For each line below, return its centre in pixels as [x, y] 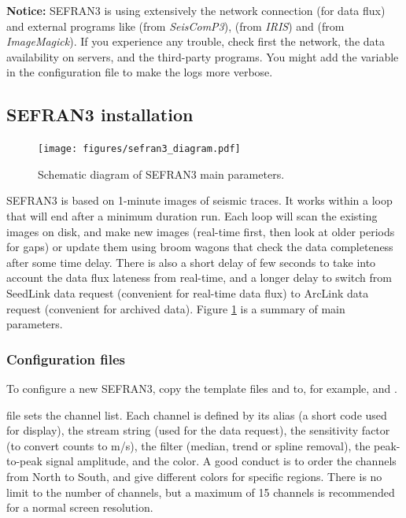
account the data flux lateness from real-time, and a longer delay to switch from [199, 277]
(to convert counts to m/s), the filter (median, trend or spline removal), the [188, 445]
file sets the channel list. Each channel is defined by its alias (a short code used [197, 414]
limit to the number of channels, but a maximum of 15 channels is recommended [201, 492]
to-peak [24, 461]
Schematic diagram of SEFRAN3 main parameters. [161, 174]
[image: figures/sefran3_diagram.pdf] [139, 149]
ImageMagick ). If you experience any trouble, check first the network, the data [196, 41]
